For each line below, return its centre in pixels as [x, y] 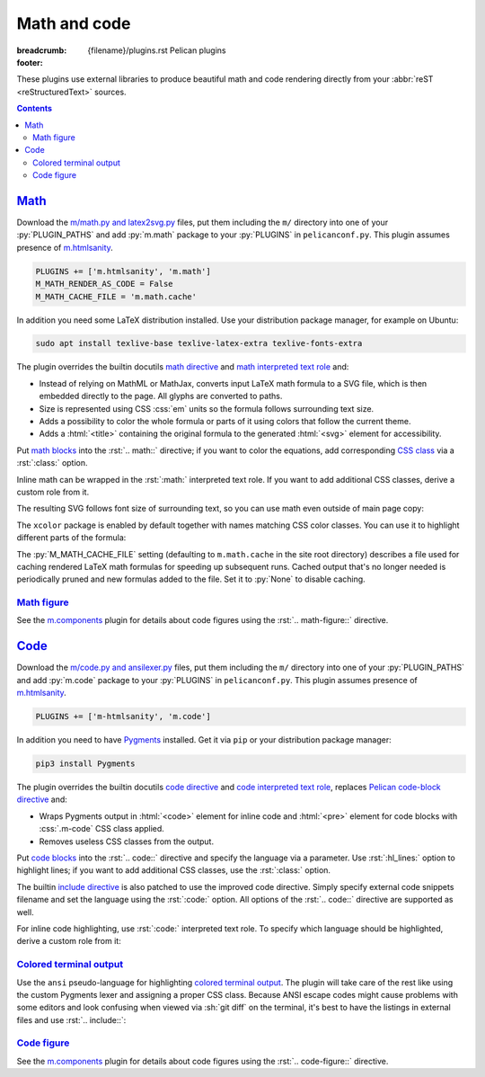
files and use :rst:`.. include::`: [71, 1019]
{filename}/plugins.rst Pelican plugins [157, 50]
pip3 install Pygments [85, 764]
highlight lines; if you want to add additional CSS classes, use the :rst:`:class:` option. [174, 870]
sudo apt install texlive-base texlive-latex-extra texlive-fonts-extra [199, 343]
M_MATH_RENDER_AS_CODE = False [105, 284]
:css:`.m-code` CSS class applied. [102, 829]
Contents [35, 109]
